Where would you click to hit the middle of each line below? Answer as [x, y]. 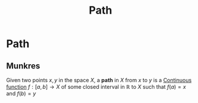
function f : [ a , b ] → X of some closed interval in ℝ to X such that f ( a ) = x [96, 87]
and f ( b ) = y [21, 93]
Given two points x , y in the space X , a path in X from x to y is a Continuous [99, 80]
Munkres [23, 66]
